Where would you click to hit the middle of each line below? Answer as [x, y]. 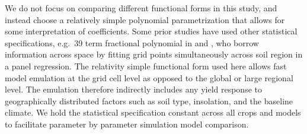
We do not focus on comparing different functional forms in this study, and [141, 8]
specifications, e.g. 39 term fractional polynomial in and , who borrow [132, 42]
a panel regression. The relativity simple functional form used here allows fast [146, 66]
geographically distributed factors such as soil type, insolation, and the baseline [149, 100]
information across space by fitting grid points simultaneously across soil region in [154, 54]
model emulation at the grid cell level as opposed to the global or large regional [149, 77]
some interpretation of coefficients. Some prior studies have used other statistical [151, 31]
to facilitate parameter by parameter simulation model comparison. [127, 124]
